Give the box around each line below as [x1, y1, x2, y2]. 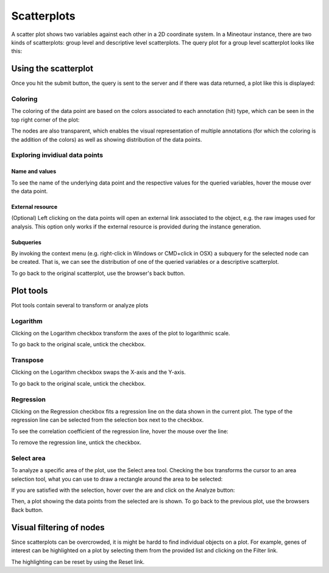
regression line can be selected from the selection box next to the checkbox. [11, 416, 204, 424]
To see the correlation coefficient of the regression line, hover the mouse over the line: [11, 428, 228, 435]
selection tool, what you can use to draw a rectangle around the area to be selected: [11, 475, 223, 483]
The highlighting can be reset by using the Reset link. [11, 558, 145, 565]
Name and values [11, 168, 57, 175]
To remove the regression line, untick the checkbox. [11, 439, 142, 446]
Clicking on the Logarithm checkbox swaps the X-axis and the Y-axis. [11, 368, 186, 376]
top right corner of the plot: [11, 116, 80, 123]
